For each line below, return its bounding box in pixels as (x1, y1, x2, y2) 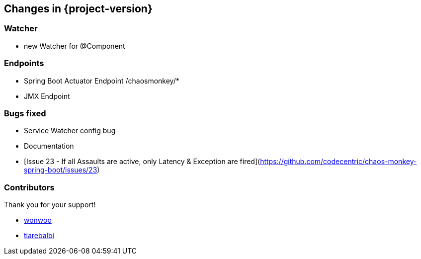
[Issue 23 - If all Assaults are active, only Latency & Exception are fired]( (24, 157, 260, 166)
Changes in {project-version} (4, 2, 153, 15)
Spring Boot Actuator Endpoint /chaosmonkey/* (24, 76, 179, 85)
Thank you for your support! (4, 200, 96, 209)
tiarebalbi (24, 231, 54, 240)
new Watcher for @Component (24, 41, 125, 50)
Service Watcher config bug (24, 126, 116, 135)
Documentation (24, 142, 74, 151)
